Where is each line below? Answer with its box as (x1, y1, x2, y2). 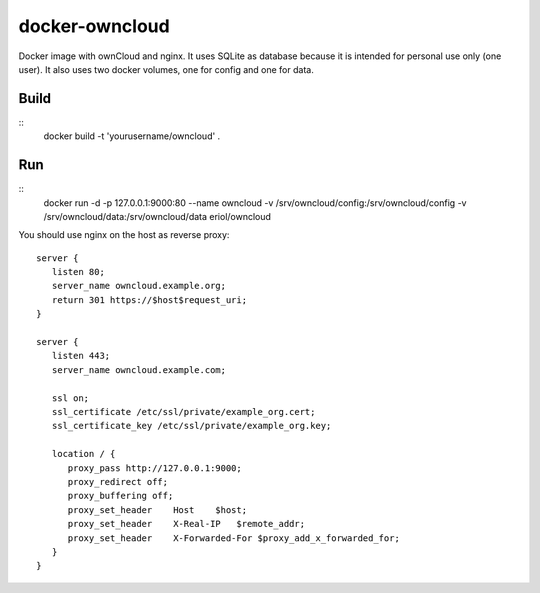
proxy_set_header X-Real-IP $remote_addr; (67, 518, 305, 530)
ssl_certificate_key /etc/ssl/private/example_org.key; (51, 420, 332, 432)
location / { (51, 448, 116, 460)
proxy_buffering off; (67, 490, 174, 502)
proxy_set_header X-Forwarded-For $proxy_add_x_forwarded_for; (67, 532, 400, 544)
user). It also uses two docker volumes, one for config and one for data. (18, 63, 314, 75)
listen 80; (51, 266, 105, 278)
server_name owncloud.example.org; (51, 280, 227, 292)
